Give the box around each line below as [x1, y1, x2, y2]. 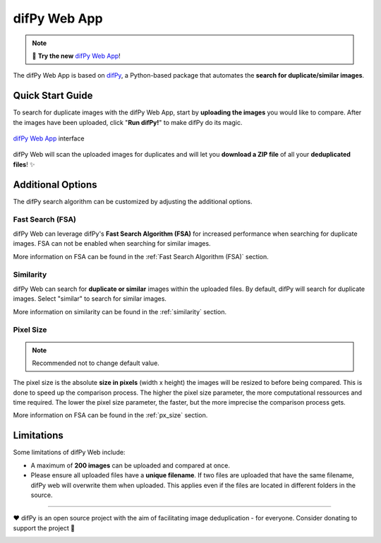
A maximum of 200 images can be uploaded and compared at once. [30, 461, 231, 470]
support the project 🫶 [13, 523, 75, 532]
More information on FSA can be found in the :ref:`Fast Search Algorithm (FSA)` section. [13, 252, 270, 261]
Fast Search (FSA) [13, 215, 77, 225]
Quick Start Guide [13, 90, 93, 102]
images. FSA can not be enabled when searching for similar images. [13, 239, 211, 248]
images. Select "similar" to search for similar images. [13, 294, 167, 303]
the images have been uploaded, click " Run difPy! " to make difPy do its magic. [13, 118, 243, 126]
